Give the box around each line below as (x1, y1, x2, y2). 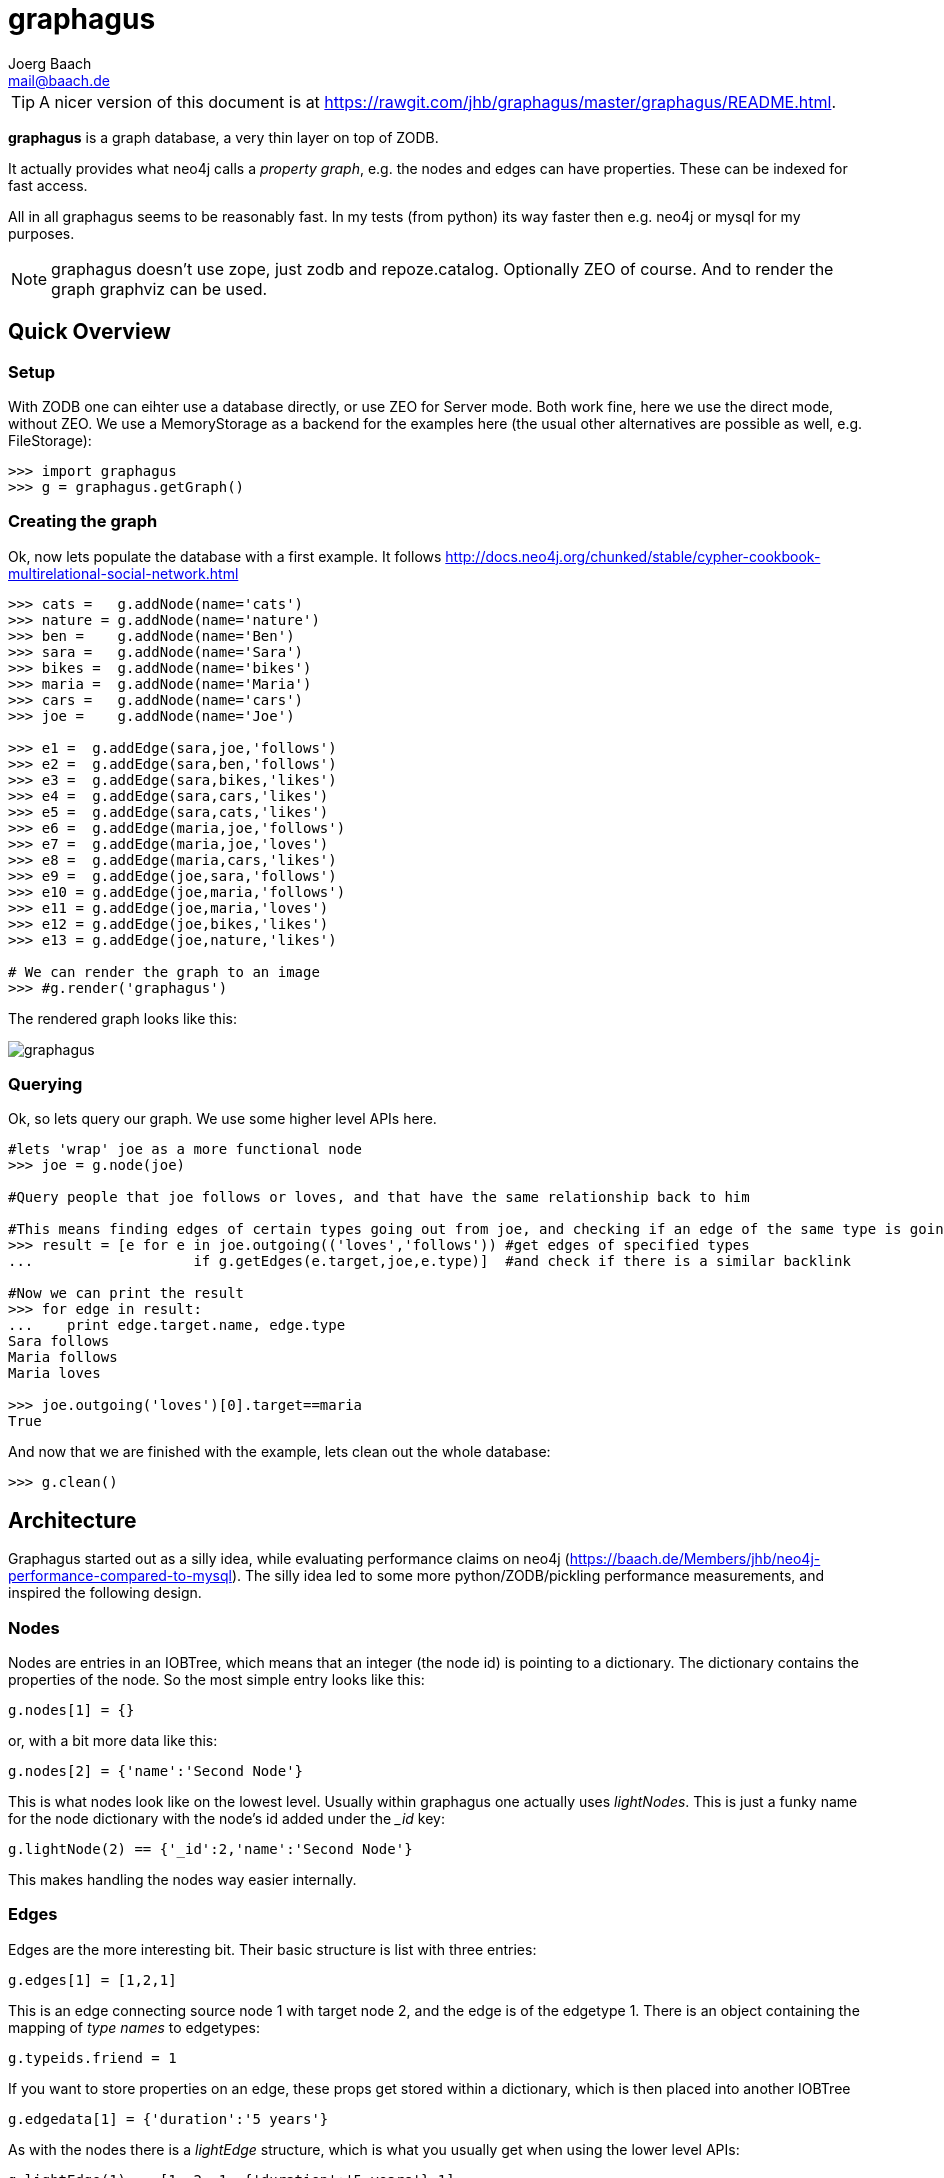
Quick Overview (8, 319, 171, 345)
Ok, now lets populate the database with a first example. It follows (8, 547, 442, 565)
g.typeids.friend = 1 (8, 2049, 177, 2066)
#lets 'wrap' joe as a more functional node (8, 1141, 363, 1158)
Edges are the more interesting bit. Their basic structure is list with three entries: (8, 1940, 537, 1958)
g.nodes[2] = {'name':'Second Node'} (8, 1763, 304, 1780)
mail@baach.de (8, 71, 110, 89)
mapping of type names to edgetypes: (8, 2018, 260, 2036)
